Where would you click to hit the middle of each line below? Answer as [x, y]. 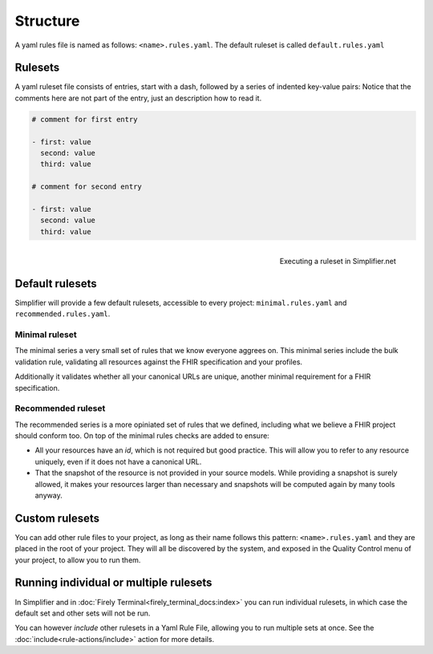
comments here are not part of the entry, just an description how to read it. [138, 98]
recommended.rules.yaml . [63, 314]
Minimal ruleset [46, 335]
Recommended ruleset [60, 408]
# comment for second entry [87, 187]
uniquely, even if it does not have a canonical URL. [118, 461]
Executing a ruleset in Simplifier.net [338, 261]
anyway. [49, 495]
